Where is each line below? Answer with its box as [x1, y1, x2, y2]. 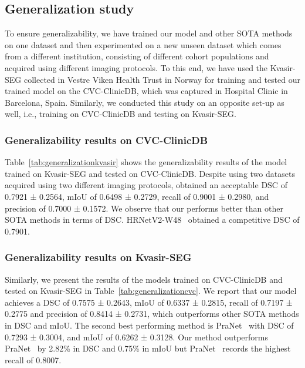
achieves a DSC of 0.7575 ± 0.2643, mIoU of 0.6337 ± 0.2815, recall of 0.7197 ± [5, 296, 293, 308]
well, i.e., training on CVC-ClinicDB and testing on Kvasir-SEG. [5, 108, 236, 120]
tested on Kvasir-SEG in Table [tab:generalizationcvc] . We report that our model [5, 285, 297, 297]
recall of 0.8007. [5, 353, 62, 366]
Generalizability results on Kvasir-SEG [5, 250, 192, 265]
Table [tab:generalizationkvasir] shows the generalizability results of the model [5, 156, 287, 168]
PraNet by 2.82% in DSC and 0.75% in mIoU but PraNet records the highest [5, 342, 291, 354]
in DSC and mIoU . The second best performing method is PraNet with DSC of [5, 319, 294, 331]
